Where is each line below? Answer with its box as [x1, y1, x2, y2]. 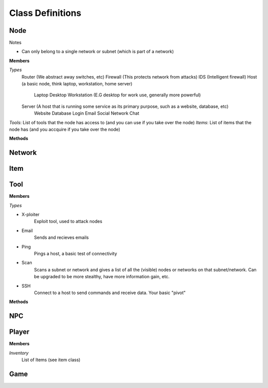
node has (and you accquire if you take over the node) [9, 126, 121, 132]
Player [9, 328, 30, 336]
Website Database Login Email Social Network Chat [34, 110, 139, 116]
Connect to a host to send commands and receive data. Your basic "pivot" [34, 290, 186, 296]
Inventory [9, 350, 29, 356]
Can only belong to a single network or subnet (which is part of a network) [21, 49, 174, 55]
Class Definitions [9, 7, 81, 18]
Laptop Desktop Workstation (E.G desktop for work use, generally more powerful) [34, 92, 201, 98]
